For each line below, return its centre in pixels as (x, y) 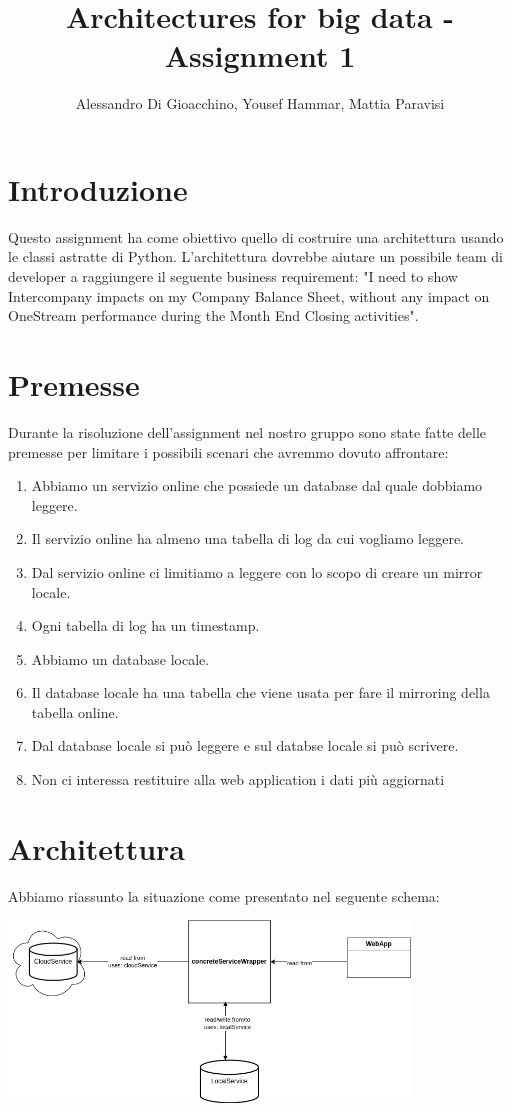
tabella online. (75, 711)
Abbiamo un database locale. (120, 658)
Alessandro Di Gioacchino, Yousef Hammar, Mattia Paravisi (260, 103)
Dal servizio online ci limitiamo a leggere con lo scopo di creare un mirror (257, 571)
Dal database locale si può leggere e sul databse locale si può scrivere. (245, 745)
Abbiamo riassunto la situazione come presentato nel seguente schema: (224, 895)
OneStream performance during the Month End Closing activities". (213, 315)
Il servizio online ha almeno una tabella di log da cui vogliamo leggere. (248, 538)
